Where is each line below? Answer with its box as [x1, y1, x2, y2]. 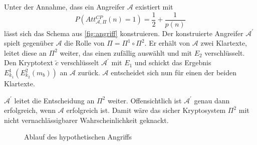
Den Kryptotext [4, 57, 53, 68]
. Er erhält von [144, 38, 190, 48]
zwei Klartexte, [200, 38, 247, 48]
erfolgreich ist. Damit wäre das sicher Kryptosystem [66, 105, 226, 115]
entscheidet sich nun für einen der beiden [111, 67, 236, 78]
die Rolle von [64, 38, 105, 48]
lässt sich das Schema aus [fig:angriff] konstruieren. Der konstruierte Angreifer [4, 28, 243, 38]
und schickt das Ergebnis [134, 57, 211, 68]
